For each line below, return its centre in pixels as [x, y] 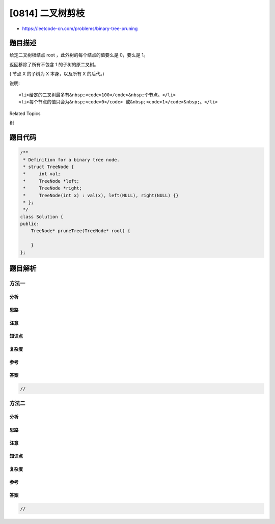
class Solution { [42, 217]
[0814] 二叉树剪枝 [47, 13]
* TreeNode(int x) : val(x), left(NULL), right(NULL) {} [101, 195]
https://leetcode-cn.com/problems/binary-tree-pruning [80, 29]
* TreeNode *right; [53, 188]
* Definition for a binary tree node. [71, 160]
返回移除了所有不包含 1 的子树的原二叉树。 [54, 64]
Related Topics [25, 113]
